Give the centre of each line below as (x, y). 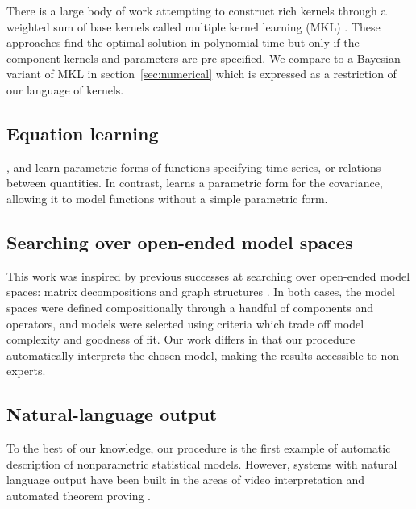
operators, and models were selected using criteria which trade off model (185, 323)
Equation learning (83, 133)
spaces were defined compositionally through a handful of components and (190, 307)
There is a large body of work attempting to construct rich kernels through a (197, 10)
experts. (26, 371)
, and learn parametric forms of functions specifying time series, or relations (194, 167)
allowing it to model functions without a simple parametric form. (167, 198)
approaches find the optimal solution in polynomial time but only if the (183, 42)
